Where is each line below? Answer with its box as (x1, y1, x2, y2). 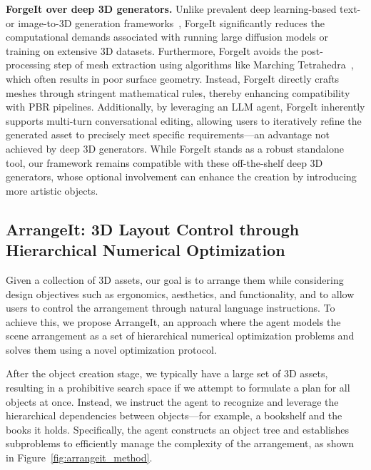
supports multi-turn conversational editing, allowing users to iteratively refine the (6, 113, 362, 128)
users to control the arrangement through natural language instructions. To (6, 300, 335, 315)
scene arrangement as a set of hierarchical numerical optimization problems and (6, 328, 355, 343)
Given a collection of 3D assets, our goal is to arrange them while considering (6, 272, 344, 287)
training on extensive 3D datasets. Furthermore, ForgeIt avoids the (6, 43, 298, 58)
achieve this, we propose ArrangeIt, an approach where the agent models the (6, 314, 341, 329)
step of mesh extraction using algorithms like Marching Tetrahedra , (54, 57, 354, 72)
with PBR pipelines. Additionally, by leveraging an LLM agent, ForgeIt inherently (6, 99, 365, 114)
